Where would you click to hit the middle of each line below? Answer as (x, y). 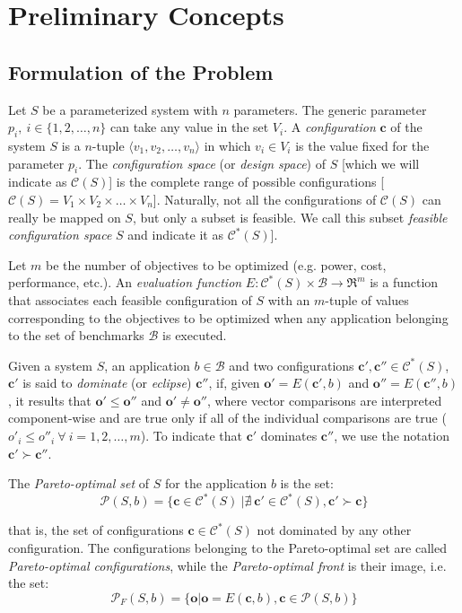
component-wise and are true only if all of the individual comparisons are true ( (227, 418)
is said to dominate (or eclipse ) (107, 383)
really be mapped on (65, 217)
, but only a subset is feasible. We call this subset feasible (290, 217)
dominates (289, 436)
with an (289, 299)
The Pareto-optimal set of (79, 483)
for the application (216, 483)
